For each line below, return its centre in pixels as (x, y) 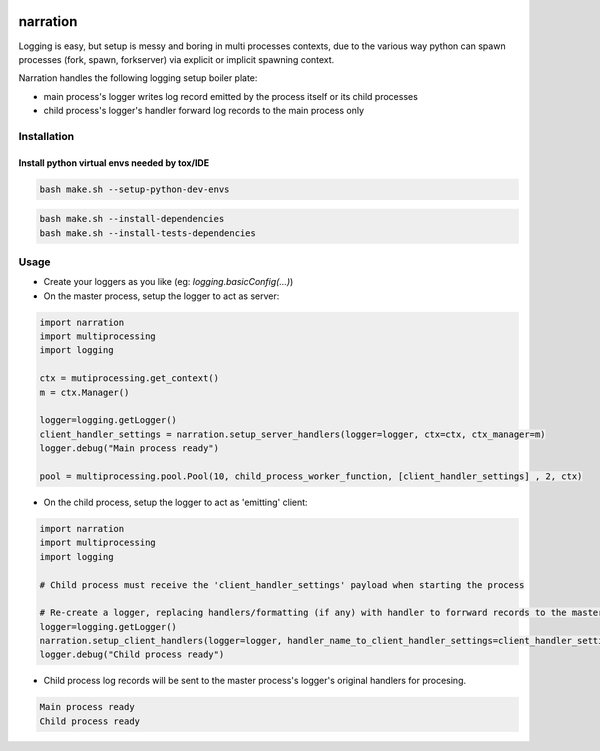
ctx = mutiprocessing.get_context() (129, 378)
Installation (46, 136)
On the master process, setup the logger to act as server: (161, 296)
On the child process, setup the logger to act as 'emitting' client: (176, 502)
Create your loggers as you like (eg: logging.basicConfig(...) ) (168, 282)
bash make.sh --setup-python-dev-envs (134, 189)
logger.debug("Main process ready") (129, 448)
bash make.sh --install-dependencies (132, 219)
